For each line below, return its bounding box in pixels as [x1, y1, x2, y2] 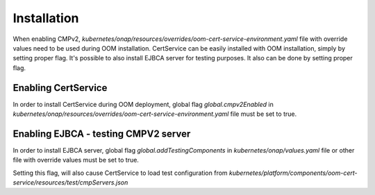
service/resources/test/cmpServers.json [12, 178, 128, 187]
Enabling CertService [12, 82, 108, 94]
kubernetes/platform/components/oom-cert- [229, 169, 358, 177]
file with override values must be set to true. [12, 156, 139, 164]
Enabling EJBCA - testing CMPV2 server [12, 128, 191, 139]
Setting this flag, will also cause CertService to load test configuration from [12, 169, 228, 177]
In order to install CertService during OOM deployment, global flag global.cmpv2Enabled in [12, 100, 274, 108]
